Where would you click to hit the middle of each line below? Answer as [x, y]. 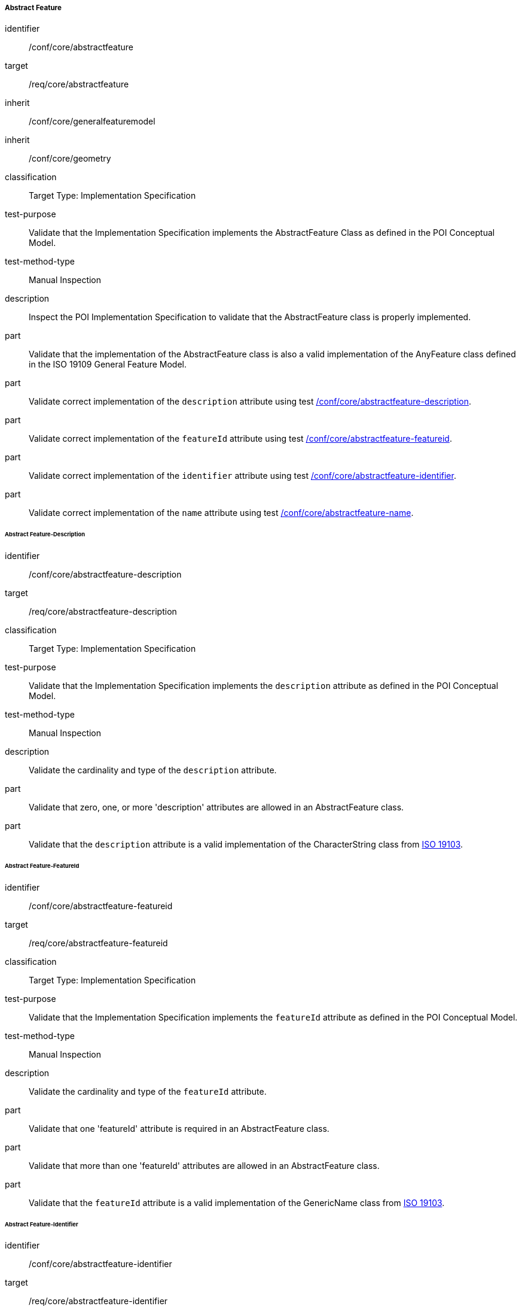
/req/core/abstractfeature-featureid [98, 943]
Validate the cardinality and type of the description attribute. [153, 770]
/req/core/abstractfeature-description [103, 612]
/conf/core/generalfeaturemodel [92, 122]
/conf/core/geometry [70, 159]
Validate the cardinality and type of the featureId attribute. [148, 1091]
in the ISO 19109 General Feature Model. [108, 365]
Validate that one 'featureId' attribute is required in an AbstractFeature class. [179, 1128]
